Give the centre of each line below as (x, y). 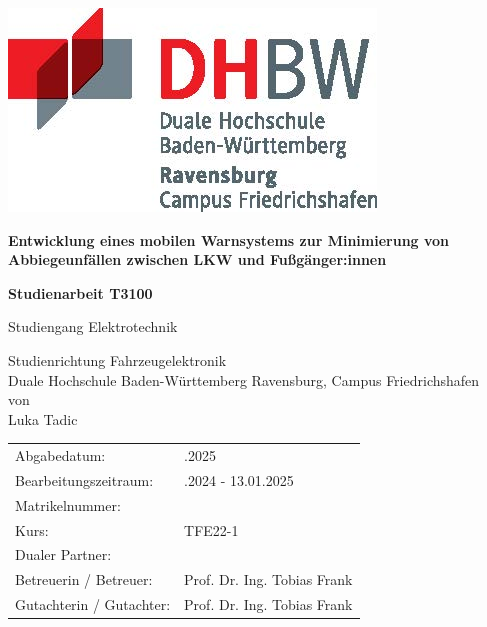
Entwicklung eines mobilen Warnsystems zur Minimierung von (229, 239)
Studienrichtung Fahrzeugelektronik (117, 359)
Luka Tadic (43, 418)
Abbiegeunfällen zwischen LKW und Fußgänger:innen (197, 259)
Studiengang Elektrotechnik (93, 326)
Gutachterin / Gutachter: (93, 604)
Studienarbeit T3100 (80, 292)
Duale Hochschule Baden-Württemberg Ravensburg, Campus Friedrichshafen (244, 379)
